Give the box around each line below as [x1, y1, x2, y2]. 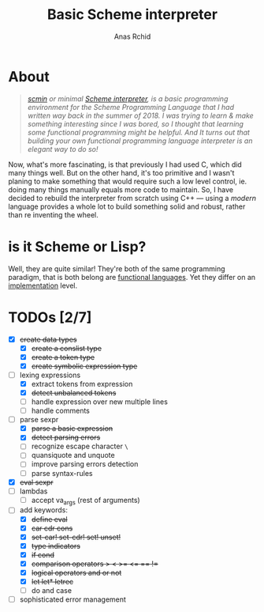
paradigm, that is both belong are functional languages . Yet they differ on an [8, 272, 256, 281]
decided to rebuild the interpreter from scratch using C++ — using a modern [8, 193, 256, 202]
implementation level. [8, 281, 78, 290]
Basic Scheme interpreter [46, 6, 218, 24]
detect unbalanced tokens [31, 387, 117, 397]
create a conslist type [31, 343, 102, 353]
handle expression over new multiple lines [31, 397, 168, 406]
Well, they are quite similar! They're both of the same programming [8, 263, 226, 274]
